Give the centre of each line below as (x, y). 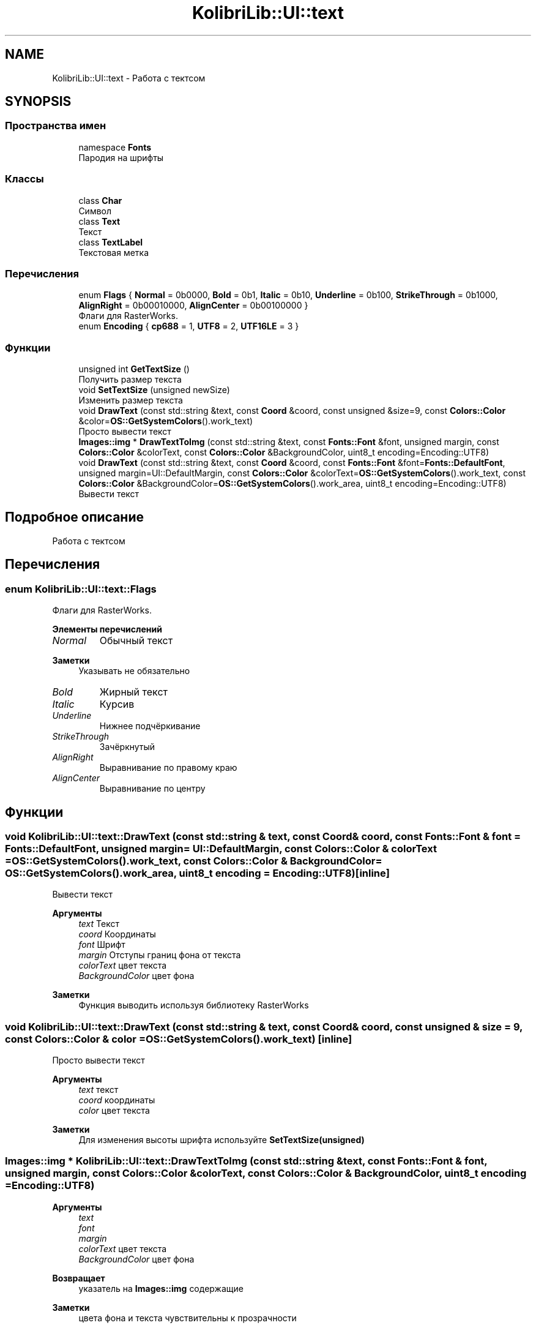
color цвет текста (114, 1111)
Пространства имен (56, 126)
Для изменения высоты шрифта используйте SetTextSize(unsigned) (221, 1140)
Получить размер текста (130, 380)
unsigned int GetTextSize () (134, 369)
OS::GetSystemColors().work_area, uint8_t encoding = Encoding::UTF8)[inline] (197, 873)
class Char (100, 200)
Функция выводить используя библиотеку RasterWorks (194, 1005)
